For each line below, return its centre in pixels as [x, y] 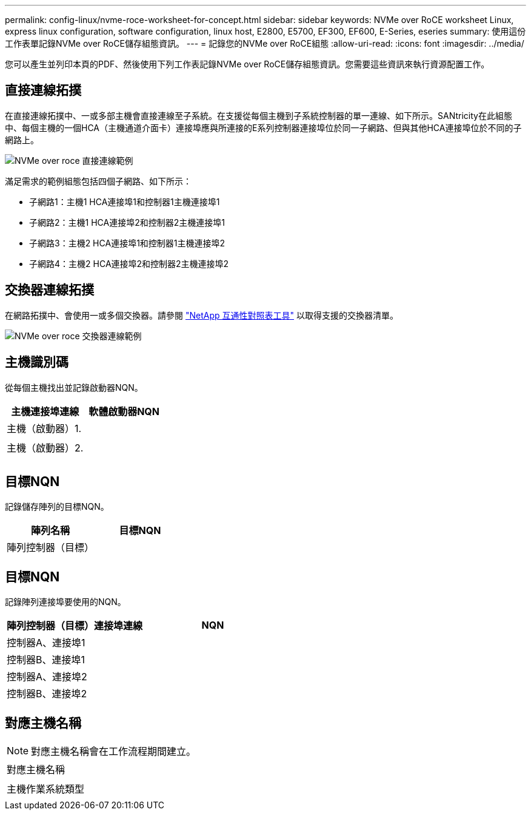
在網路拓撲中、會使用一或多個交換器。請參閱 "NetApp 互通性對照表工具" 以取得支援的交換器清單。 [202, 315]
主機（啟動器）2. [45, 448]
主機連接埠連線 [45, 411]
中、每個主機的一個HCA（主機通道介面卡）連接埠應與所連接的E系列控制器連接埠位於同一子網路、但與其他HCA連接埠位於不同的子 [263, 127]
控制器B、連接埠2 [47, 694]
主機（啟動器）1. [44, 428]
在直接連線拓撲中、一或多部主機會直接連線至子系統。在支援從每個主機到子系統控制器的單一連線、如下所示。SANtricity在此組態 [259, 115]
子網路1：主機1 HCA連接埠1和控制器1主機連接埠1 [125, 201]
